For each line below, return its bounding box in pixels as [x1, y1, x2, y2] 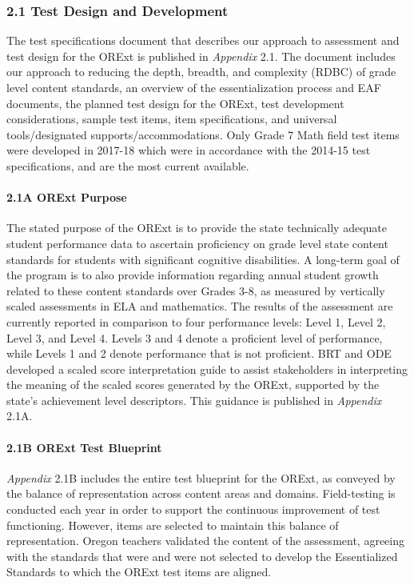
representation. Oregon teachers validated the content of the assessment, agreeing [6, 532, 404, 549]
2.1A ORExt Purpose [6, 189, 127, 206]
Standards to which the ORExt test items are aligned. [6, 563, 272, 580]
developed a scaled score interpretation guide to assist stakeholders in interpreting [6, 360, 408, 377]
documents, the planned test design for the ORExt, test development [6, 94, 344, 111]
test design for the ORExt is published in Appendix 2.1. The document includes [6, 47, 396, 64]
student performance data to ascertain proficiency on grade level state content [6, 234, 388, 251]
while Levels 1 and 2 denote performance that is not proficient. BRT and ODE [6, 345, 392, 362]
